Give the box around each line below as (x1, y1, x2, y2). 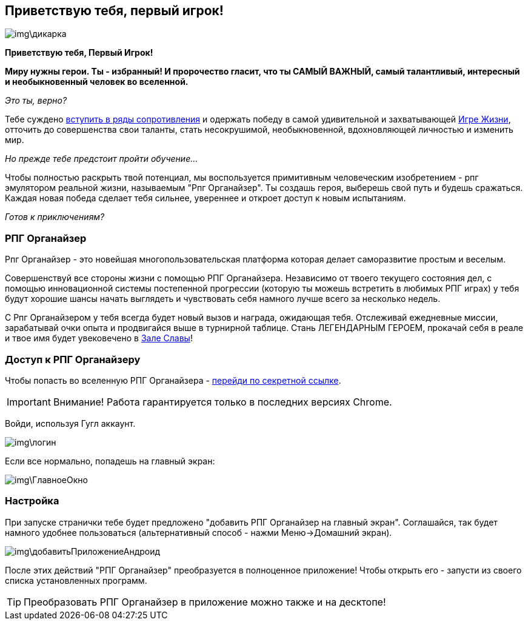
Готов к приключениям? (5, 212, 105, 222)
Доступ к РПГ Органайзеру (5, 353, 141, 366)
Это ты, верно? (5, 95, 67, 106)
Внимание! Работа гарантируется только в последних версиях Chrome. (53, 395, 392, 408)
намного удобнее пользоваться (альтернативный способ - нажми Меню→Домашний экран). (5, 527, 392, 538)
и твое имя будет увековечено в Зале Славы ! (5, 333, 193, 344)
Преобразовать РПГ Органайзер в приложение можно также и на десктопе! (24, 595, 386, 608)
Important (7, 395, 51, 408)
